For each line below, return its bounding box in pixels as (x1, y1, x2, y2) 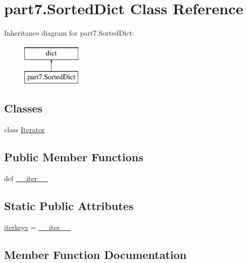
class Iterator (4, 124, 45, 135)
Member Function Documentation (4, 246, 187, 262)
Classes (4, 100, 43, 116)
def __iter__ (4, 172, 48, 183)
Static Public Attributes (4, 197, 134, 213)
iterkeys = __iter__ (4, 221, 71, 232)
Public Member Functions (4, 149, 143, 165)
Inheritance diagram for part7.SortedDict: (4, 27, 134, 38)
